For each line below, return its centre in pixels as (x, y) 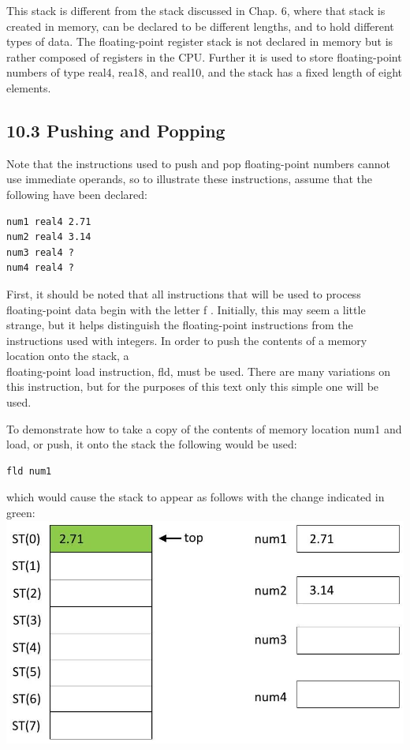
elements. (29, 87)
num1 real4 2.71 (49, 221)
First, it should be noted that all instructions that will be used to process (184, 293)
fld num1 (29, 471)
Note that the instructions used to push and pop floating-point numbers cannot (199, 163)
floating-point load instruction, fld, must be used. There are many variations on (199, 371)
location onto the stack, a (68, 356)
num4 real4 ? (40, 268)
